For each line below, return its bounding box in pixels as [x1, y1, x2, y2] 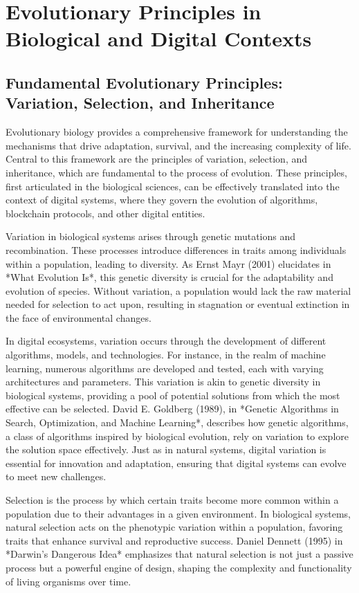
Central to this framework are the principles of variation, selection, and [6, 152, 308, 166]
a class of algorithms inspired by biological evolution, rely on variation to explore [6, 428, 349, 443]
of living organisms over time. [6, 574, 131, 588]
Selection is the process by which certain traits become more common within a [6, 493, 339, 507]
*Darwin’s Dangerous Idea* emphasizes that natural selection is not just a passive [6, 547, 353, 561]
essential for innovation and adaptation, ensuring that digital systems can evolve [6, 455, 347, 470]
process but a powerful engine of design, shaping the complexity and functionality [6, 560, 352, 574]
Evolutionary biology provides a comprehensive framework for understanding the [6, 125, 348, 139]
